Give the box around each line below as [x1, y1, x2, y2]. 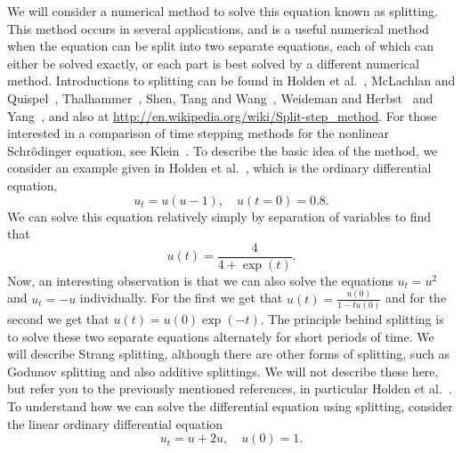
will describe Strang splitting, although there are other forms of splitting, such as [7, 344, 450, 363]
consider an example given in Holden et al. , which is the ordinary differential [7, 158, 432, 177]
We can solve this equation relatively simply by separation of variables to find [7, 206, 432, 225]
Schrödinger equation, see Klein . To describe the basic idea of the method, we [7, 141, 438, 159]
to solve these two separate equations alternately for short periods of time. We [7, 327, 434, 345]
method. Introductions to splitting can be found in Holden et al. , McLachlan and [7, 71, 456, 90]
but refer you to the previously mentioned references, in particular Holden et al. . [7, 379, 452, 398]
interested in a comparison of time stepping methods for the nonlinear [7, 124, 390, 142]
